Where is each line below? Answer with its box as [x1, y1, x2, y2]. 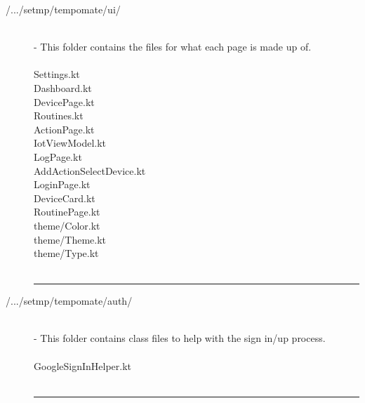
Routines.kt [34, 108, 84, 123]
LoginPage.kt [34, 177, 91, 192]
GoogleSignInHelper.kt [34, 358, 132, 373]
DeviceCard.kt [34, 190, 95, 205]
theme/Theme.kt [34, 232, 107, 246]
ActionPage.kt [34, 121, 95, 136]
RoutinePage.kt [34, 204, 100, 219]
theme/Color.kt [34, 218, 100, 232]
